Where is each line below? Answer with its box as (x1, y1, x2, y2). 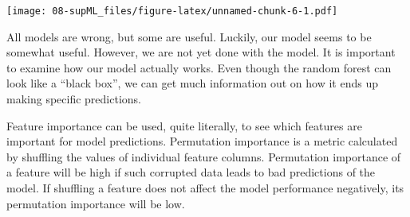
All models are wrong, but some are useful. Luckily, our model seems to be (6, 28, 372, 45)
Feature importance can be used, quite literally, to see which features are (6, 117, 362, 134)
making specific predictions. (6, 91, 141, 107)
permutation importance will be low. (6, 195, 185, 211)
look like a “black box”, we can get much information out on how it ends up (6, 75, 378, 91)
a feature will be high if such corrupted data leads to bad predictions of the (6, 164, 376, 180)
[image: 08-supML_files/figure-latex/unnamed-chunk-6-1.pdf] (6, 6, 338, 17)
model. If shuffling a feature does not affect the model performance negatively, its (6, 180, 404, 196)
